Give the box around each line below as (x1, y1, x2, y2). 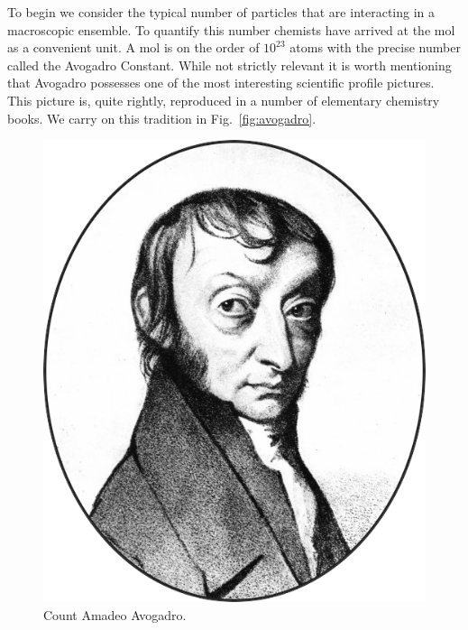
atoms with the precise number (289, 38, 461, 57)
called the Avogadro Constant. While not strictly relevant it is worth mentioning (7, 55, 452, 74)
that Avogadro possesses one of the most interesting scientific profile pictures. (7, 73, 435, 92)
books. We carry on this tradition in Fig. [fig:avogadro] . (7, 108, 317, 127)
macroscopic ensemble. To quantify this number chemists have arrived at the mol (7, 20, 455, 39)
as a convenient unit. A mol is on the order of (7, 38, 260, 57)
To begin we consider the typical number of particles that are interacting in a (7, 3, 436, 21)
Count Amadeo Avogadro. (43, 605, 187, 624)
